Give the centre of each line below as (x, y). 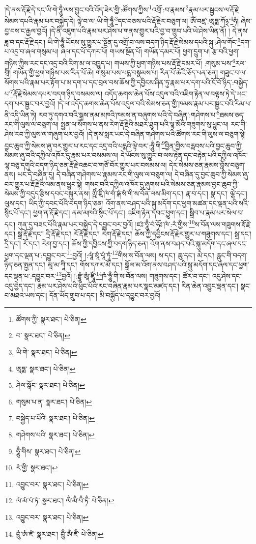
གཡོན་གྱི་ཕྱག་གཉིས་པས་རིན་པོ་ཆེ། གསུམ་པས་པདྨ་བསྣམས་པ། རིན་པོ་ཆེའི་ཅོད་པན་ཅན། (115, 72)
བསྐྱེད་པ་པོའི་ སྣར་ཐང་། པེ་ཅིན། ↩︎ (55, 418)
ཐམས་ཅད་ (232, 114)
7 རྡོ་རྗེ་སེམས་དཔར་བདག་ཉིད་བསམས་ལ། (56, 93)
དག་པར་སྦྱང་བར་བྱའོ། (30, 103)
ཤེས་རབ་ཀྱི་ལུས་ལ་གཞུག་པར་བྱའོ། (44, 134)
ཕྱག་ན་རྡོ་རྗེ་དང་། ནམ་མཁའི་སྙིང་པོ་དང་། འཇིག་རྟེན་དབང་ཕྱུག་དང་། (110, 213)
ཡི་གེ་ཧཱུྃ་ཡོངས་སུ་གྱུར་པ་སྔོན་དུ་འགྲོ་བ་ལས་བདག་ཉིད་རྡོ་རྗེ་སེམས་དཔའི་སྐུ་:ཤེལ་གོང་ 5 (144, 41)
